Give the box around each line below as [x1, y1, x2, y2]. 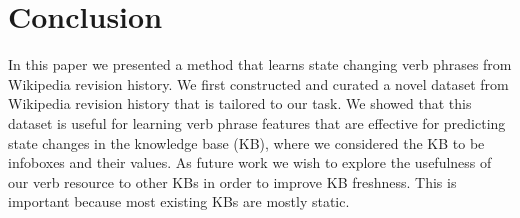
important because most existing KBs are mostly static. [8, 191, 350, 212]
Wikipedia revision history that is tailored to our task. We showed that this [8, 93, 472, 114]
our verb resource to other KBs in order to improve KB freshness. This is [8, 171, 457, 192]
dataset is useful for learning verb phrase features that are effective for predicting [8, 112, 506, 133]
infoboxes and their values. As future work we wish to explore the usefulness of [8, 152, 492, 173]
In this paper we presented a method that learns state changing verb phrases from [8, 54, 512, 75]
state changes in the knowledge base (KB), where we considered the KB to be [8, 132, 485, 153]
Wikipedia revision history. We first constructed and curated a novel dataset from [8, 73, 509, 94]
